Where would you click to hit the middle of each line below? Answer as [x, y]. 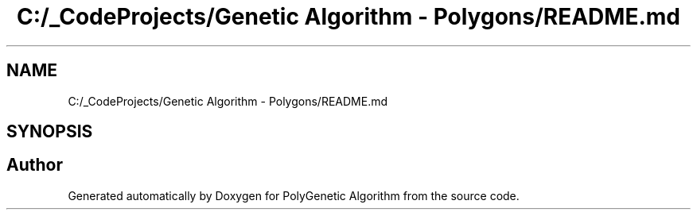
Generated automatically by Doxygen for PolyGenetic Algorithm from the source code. [294, 195]
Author [35, 165]
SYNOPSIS [50, 132]
